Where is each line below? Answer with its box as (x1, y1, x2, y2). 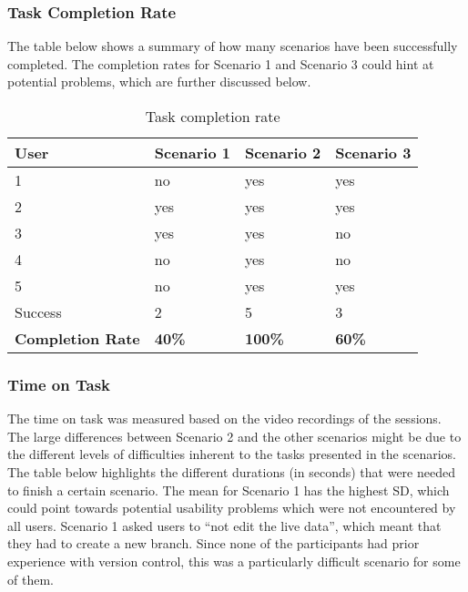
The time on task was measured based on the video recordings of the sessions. (7, 409, 442, 428)
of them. (7, 569, 54, 588)
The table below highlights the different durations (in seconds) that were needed (7, 463, 455, 481)
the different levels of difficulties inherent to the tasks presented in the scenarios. (7, 444, 456, 464)
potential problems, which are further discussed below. (7, 72, 311, 91)
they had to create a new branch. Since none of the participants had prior (7, 534, 420, 553)
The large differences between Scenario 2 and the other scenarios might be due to (7, 426, 462, 445)
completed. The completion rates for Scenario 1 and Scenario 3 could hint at (7, 54, 434, 73)
